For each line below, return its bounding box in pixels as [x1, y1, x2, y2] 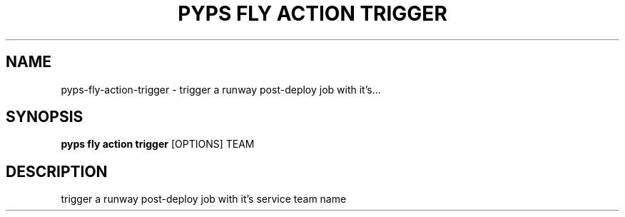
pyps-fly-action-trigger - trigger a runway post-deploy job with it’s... [61, 83, 381, 96]
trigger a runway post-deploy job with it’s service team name [61, 193, 347, 206]
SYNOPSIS [6, 108, 83, 126]
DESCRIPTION [6, 162, 108, 181]
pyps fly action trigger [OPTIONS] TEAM [61, 138, 255, 151]
